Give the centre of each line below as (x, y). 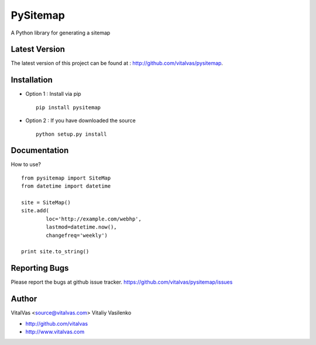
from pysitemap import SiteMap (66, 178)
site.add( (35, 211)
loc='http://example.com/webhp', (94, 219)
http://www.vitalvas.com (55, 332)
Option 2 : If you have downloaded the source (80, 120)
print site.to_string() (55, 252)
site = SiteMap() (46, 203)
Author (24, 299)
